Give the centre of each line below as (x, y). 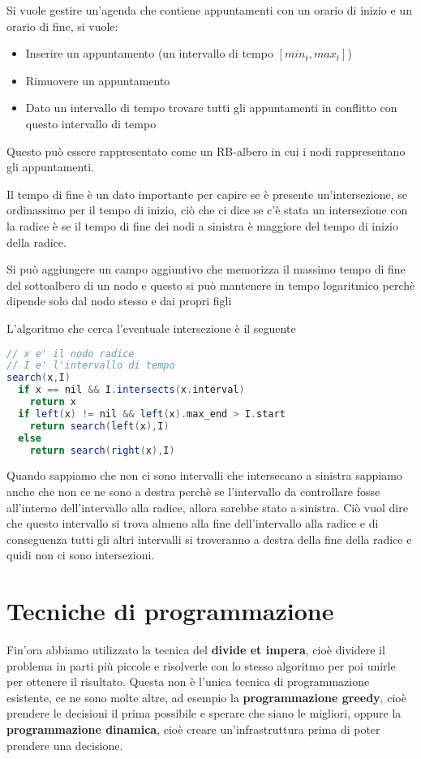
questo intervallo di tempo (91, 123)
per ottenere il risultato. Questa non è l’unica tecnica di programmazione (188, 681)
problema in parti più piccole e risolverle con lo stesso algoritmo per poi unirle (201, 665)
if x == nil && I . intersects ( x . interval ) (131, 390)
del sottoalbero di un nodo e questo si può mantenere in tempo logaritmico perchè (211, 285)
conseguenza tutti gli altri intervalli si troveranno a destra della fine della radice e (209, 539)
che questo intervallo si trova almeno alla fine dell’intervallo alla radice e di (193, 523)
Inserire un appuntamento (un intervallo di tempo (149, 53)
